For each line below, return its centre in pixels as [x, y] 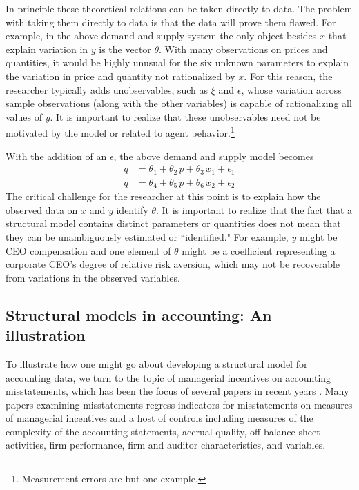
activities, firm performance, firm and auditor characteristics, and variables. [166, 445]
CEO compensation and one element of [88, 250]
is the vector [125, 49]
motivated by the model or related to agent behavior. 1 [120, 131]
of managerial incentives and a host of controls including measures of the [159, 418]
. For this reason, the [288, 76]
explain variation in [47, 49]
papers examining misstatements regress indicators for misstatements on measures [179, 404]
